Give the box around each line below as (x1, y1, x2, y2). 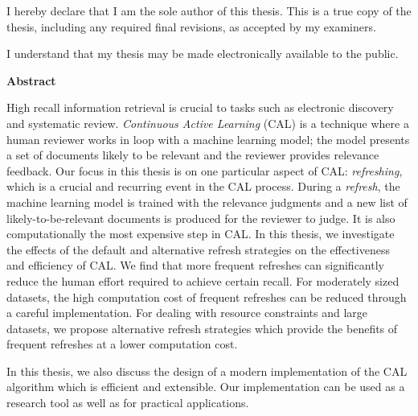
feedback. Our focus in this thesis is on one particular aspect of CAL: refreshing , (6, 162, 403, 179)
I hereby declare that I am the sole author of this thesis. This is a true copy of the (6, 2, 412, 19)
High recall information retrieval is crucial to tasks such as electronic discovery (6, 99, 394, 116)
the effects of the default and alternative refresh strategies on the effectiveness (6, 241, 390, 257)
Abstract (6, 72, 56, 89)
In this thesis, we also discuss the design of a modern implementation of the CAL (6, 362, 408, 379)
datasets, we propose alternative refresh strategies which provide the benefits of (6, 319, 398, 336)
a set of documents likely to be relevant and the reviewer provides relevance (6, 146, 379, 163)
